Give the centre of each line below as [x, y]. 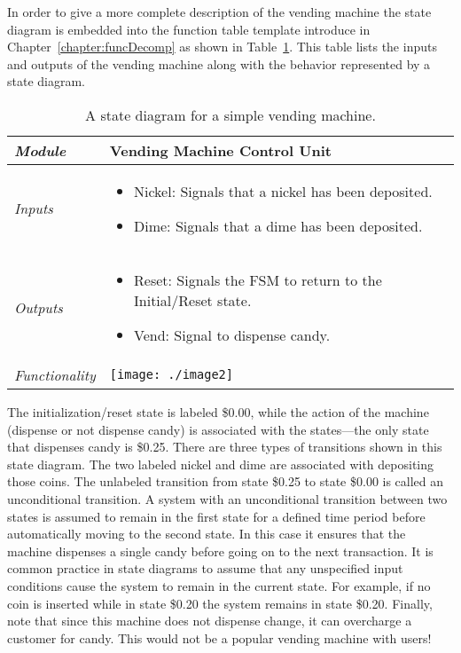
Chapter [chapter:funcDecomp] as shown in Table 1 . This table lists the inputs [222, 47]
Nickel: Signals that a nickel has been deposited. [283, 191]
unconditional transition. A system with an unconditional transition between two [227, 498]
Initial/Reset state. [193, 300]
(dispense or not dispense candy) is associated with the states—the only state [218, 429]
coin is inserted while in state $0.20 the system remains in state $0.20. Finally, [220, 603]
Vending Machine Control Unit [220, 150]
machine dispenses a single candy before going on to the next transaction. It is [220, 551]
